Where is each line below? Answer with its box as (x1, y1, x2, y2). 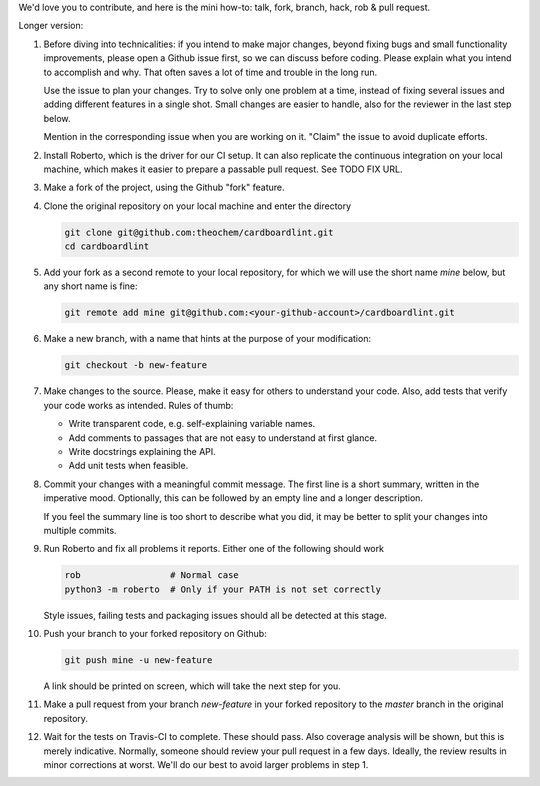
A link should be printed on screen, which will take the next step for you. (43, 680, 342, 692)
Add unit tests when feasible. (68, 460, 189, 472)
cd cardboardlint (64, 241, 150, 252)
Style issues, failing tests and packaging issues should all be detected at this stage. (43, 609, 387, 621)
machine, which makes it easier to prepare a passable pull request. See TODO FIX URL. (43, 163, 403, 175)
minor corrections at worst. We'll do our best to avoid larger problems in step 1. (43, 758, 369, 770)
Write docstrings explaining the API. (68, 445, 217, 457)
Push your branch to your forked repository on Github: (43, 628, 267, 640)
